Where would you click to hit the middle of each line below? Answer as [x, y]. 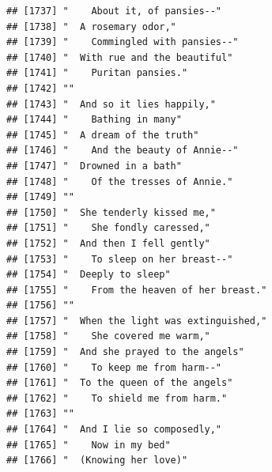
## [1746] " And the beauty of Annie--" [123, 151]
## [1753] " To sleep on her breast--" [120, 259]
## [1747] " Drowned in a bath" [94, 166]
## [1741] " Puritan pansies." [97, 73]
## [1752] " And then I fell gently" [108, 243]
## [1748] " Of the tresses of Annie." [120, 181]
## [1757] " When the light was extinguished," [137, 321]
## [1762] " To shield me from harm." [117, 398]
